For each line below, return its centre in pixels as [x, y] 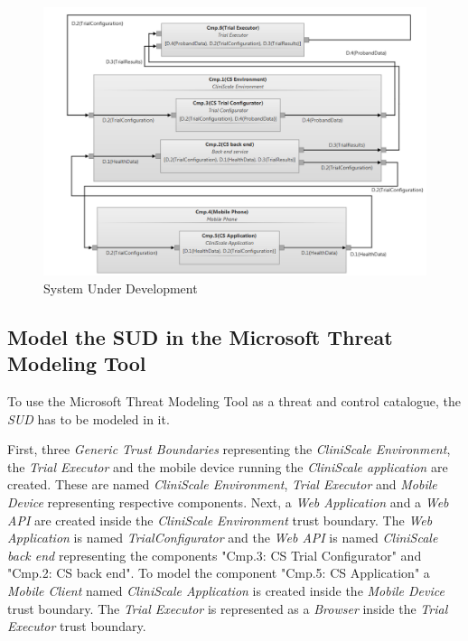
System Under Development [121, 288]
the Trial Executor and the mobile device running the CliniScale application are [228, 466]
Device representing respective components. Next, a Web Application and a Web [228, 502]
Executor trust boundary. [77, 626]
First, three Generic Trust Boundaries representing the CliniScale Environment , [229, 449]
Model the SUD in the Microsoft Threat [200, 336]
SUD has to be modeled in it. [89, 418]
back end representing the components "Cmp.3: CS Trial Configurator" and [215, 555]
